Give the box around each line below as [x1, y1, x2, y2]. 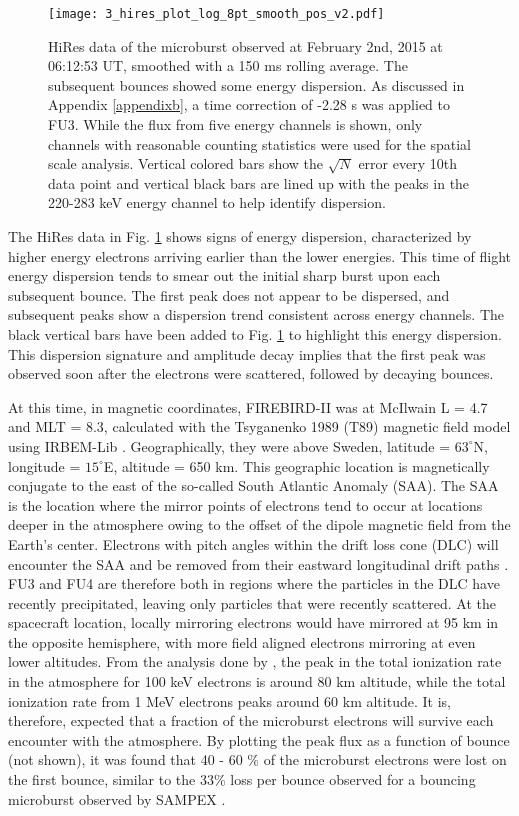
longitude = [8, 455, 81, 476]
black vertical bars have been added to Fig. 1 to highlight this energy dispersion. [8, 323, 502, 344]
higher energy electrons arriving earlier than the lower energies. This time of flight [8, 245, 512, 266]
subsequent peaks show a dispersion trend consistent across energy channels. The [8, 304, 505, 325]
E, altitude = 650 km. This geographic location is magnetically [103, 455, 490, 476]
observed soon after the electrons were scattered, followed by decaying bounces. [8, 363, 494, 384]
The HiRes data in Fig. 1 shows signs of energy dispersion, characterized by [8, 226, 472, 246]
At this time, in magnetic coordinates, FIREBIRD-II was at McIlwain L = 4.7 [8, 396, 488, 417]
